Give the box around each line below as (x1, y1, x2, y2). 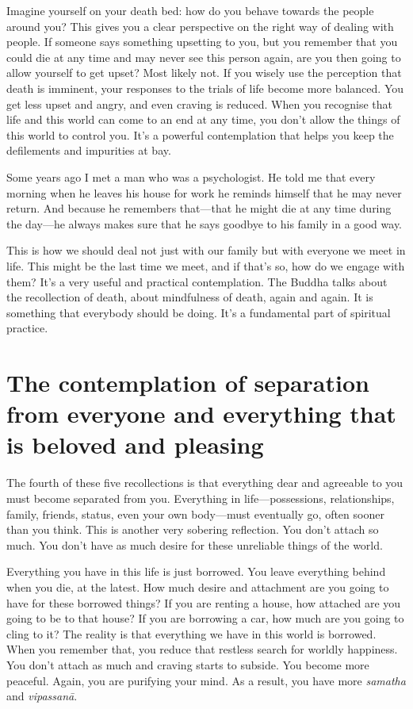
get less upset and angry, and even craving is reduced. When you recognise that (6, 95, 393, 112)
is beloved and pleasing (6, 428, 264, 461)
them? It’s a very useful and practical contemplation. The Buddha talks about (6, 273, 388, 289)
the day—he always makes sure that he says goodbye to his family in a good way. (6, 215, 403, 232)
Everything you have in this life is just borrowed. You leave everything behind (6, 563, 386, 580)
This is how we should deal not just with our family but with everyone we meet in (6, 242, 406, 259)
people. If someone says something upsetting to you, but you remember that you (6, 33, 398, 50)
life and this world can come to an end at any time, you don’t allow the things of (6, 111, 400, 128)
